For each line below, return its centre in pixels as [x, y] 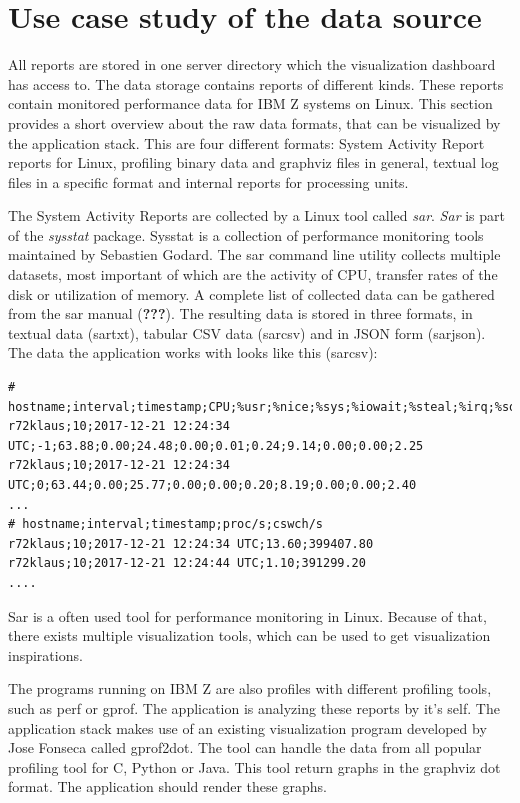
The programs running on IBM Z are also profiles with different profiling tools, [250, 688]
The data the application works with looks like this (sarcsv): [193, 352]
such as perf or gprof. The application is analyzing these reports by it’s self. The [254, 707]
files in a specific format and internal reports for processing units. [208, 181]
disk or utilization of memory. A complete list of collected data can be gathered [251, 293]
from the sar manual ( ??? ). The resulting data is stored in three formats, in [240, 313]
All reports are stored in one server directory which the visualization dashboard [252, 64]
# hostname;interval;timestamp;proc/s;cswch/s [165, 524]
